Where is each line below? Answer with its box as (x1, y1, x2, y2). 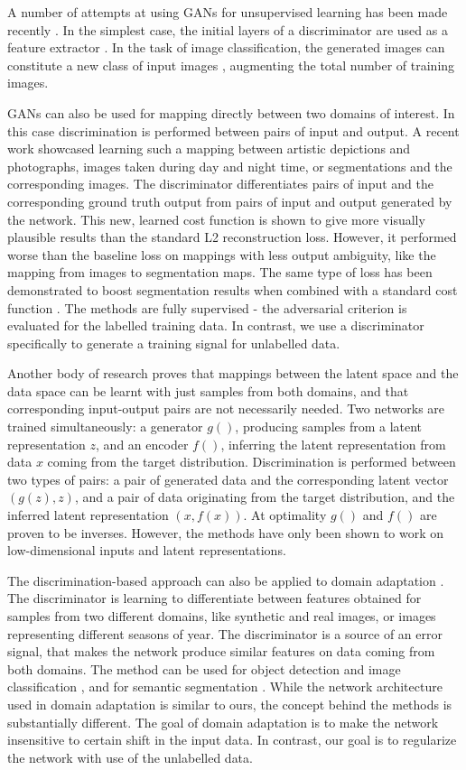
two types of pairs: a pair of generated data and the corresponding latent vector (7, 469, 449, 488)
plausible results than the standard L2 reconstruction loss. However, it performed (7, 227, 457, 246)
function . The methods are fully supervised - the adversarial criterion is (7, 298, 407, 317)
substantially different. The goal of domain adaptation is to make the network (7, 712, 439, 731)
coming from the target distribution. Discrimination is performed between (47, 452, 456, 471)
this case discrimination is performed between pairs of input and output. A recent (7, 121, 460, 140)
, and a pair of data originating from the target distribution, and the (74, 487, 455, 506)
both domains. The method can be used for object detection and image (7, 659, 401, 678)
